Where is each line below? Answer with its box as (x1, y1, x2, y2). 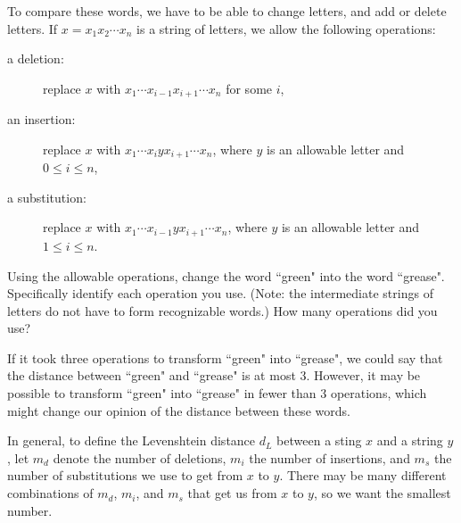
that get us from (187, 484, 277, 502)
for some (226, 79, 273, 97)
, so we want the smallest (313, 484, 451, 502)
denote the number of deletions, (53, 448, 226, 467)
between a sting (276, 431, 362, 450)
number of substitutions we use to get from (7, 466, 243, 485)
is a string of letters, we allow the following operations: (136, 19, 436, 37)
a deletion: (7, 49, 64, 68)
